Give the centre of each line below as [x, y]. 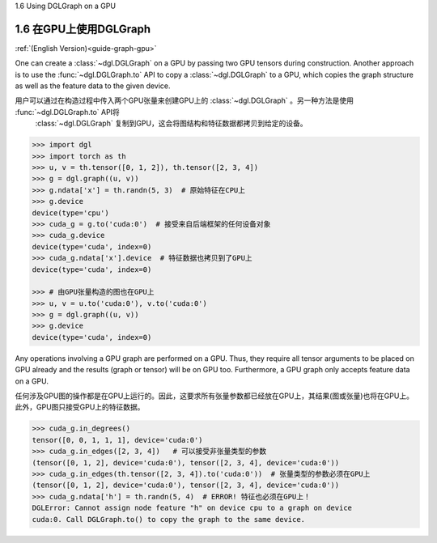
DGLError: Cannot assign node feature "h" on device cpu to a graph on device [192, 508]
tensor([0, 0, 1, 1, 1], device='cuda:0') [117, 440]
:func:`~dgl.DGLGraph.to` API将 [68, 112]
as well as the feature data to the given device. [93, 86]
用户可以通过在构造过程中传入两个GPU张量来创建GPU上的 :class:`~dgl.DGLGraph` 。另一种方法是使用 [184, 100]
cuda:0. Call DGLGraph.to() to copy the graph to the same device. [169, 519]
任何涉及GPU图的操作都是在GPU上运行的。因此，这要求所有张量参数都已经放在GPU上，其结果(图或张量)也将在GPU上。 [214, 396]
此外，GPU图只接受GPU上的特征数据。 [80, 407]
